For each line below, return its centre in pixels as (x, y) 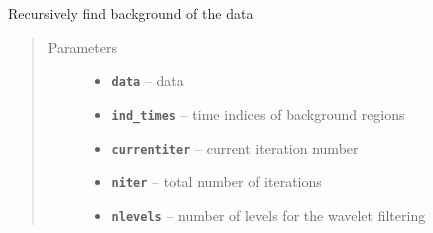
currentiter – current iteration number (235, 147)
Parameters (82, 46)
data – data (147, 80)
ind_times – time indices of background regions (258, 113)
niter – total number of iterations (216, 181)
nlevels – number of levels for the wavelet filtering (268, 214)
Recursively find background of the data (131, 13)
